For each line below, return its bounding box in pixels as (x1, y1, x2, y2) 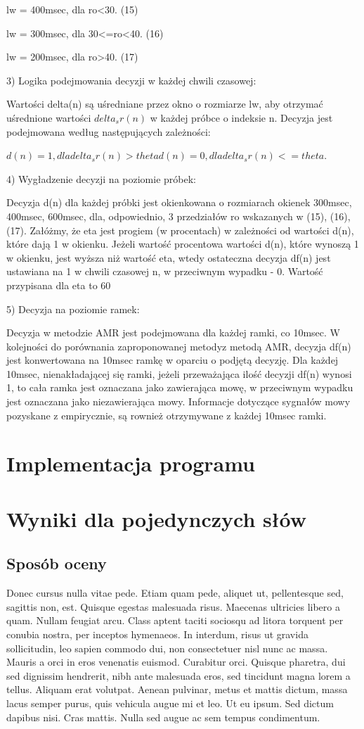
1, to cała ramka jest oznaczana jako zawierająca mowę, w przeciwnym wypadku (6, 380, 353, 395)
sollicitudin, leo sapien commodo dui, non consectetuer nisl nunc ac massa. (6, 640, 328, 655)
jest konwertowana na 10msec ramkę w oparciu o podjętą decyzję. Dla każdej (6, 353, 339, 367)
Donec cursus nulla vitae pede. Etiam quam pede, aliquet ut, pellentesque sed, (6, 585, 344, 600)
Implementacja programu (6, 449, 255, 478)
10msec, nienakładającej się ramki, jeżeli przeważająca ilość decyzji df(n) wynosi (6, 366, 352, 381)
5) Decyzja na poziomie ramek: (6, 301, 140, 316)
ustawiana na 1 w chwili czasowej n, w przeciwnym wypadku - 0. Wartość (6, 264, 323, 279)
